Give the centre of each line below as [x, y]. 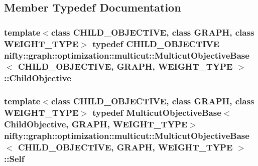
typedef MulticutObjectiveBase [157, 113]
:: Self [14, 158]
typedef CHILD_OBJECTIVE [156, 43]
